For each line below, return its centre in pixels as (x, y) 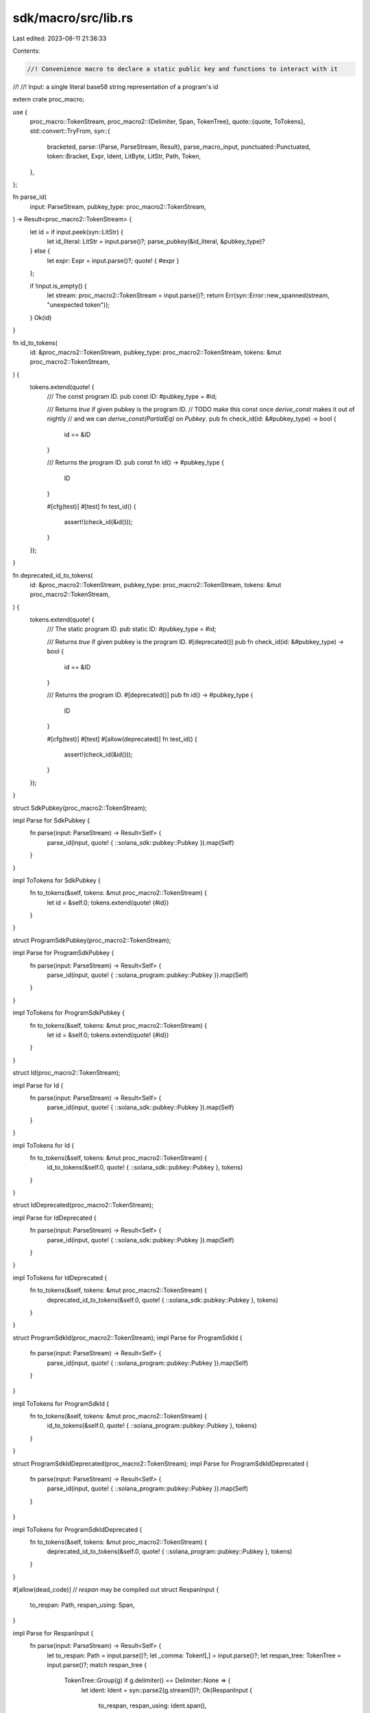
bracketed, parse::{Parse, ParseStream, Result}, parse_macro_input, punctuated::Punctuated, (179, 147)
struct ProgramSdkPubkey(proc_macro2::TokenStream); (92, 940)
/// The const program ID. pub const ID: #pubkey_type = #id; (132, 397)
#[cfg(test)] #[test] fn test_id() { (91, 506)
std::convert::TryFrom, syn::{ (70, 131)
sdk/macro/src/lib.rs (73, 18)
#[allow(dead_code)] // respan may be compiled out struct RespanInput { (116, 1589)
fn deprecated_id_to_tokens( (53, 575)
